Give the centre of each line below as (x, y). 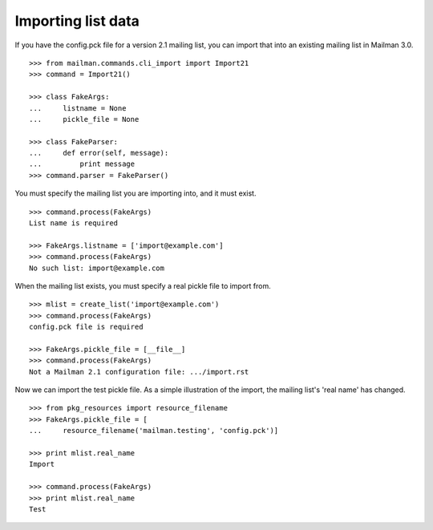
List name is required (74, 223)
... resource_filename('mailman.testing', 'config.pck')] (154, 431)
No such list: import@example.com (97, 268)
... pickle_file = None (84, 119)
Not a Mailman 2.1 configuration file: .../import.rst (139, 372)
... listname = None (78, 108)
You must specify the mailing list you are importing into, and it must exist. (136, 193)
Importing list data (77, 21)
